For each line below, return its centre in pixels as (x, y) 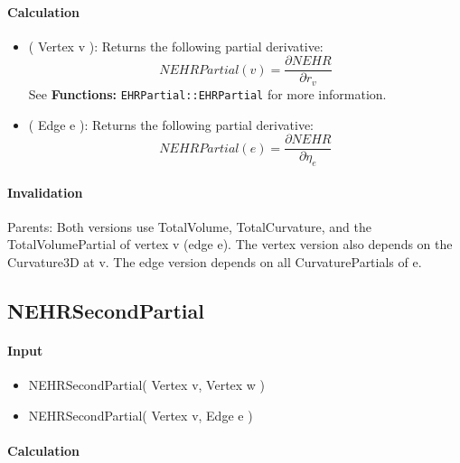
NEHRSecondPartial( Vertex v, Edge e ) (141, 415)
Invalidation (45, 192)
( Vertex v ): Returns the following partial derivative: (176, 46)
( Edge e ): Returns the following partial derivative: (171, 124)
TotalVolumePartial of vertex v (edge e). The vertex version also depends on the (230, 244)
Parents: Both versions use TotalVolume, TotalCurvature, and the (189, 226)
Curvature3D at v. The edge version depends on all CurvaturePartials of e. (215, 262)
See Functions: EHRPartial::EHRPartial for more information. (207, 93)
